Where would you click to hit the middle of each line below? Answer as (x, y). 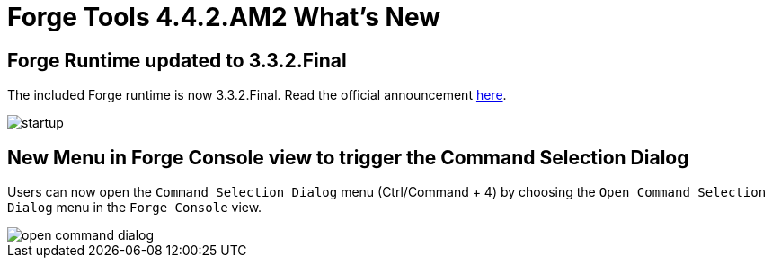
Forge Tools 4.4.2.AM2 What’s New (224, 17)
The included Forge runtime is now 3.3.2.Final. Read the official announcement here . (257, 95)
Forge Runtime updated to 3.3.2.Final (177, 60)
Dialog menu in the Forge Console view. (135, 208)
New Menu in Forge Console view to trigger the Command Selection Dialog (348, 157)
